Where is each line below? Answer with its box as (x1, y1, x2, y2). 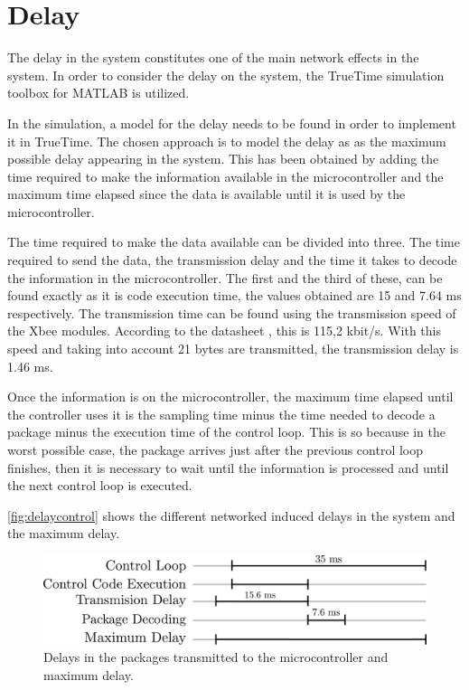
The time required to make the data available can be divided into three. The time (7, 232, 460, 251)
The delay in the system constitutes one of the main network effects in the (7, 48, 419, 67)
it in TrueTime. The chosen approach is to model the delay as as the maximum (7, 131, 446, 150)
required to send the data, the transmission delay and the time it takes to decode (7, 250, 457, 269)
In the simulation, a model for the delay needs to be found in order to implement (7, 113, 456, 132)
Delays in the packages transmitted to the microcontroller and (43, 647, 389, 666)
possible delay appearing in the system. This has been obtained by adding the (7, 149, 439, 168)
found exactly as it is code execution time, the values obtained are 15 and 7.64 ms (7, 286, 462, 305)
